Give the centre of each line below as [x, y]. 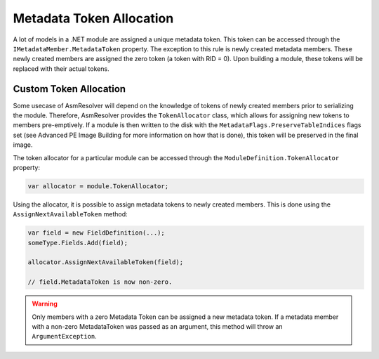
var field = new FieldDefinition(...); [96, 233]
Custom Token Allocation [69, 89]
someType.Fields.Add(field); [78, 243]
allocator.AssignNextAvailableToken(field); [106, 262]
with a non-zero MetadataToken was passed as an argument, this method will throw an [158, 327]
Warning [45, 304]
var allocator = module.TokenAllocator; [98, 186]
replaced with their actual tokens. [61, 68]
